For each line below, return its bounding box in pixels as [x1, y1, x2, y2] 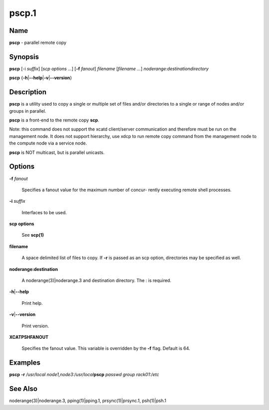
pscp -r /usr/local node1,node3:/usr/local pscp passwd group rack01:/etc [9, 372, 159, 378]
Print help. [21, 300, 43, 306]
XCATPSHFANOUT [9, 334, 49, 340]
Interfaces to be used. [21, 209, 67, 215]
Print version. [21, 323, 49, 329]
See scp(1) [21, 232, 44, 238]
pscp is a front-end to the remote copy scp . [9, 117, 100, 123]
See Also [9, 385, 37, 393]
